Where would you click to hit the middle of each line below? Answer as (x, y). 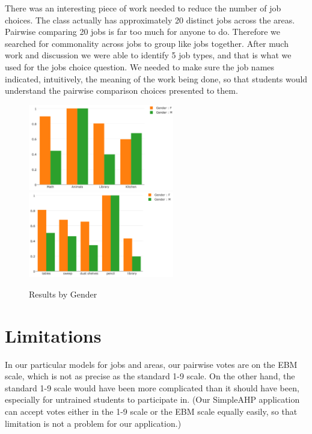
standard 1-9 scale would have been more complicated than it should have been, (152, 387)
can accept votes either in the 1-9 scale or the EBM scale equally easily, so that (151, 411)
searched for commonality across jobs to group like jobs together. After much (147, 43)
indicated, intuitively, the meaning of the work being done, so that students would (156, 78)
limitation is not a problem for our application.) (93, 423)
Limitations (53, 335)
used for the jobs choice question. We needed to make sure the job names (140, 66)
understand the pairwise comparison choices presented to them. (121, 90)
